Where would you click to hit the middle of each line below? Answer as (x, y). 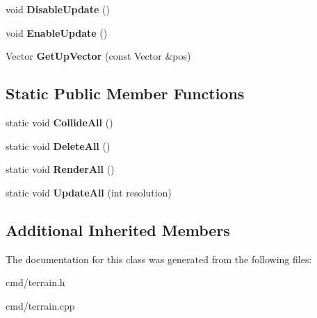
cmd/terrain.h (35, 282)
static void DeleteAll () (58, 145)
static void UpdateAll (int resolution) (89, 192)
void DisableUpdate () (58, 9)
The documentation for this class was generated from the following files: (159, 259)
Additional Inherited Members (118, 229)
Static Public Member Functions (125, 93)
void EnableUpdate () (57, 32)
